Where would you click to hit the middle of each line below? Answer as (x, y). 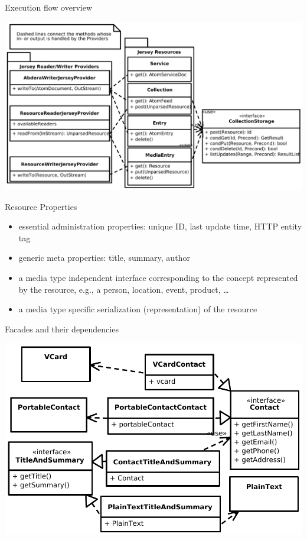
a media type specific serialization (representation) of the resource (138, 309)
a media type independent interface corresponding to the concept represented (158, 278)
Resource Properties (41, 206)
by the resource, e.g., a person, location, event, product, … (124, 289)
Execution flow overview (49, 7)
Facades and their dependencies (62, 329)
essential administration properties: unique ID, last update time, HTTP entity (160, 226)
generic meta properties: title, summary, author (104, 258)
